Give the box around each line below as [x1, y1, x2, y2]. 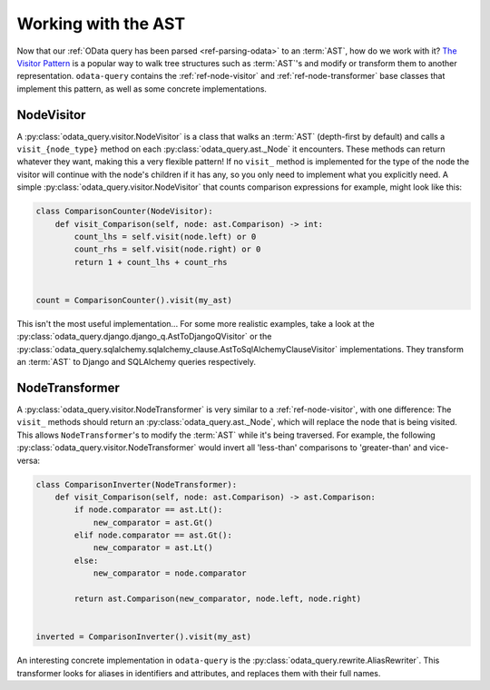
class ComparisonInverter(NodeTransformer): [35, 479, 238, 489]
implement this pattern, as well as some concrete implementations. [16, 83, 268, 94]
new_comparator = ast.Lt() [93, 543, 213, 553]
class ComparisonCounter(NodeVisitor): [35, 206, 213, 217]
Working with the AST [16, 14, 186, 34]
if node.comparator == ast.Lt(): [73, 505, 223, 515]
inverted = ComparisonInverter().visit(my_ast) [35, 632, 251, 642]
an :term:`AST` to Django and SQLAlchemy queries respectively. [16, 357, 257, 368]
